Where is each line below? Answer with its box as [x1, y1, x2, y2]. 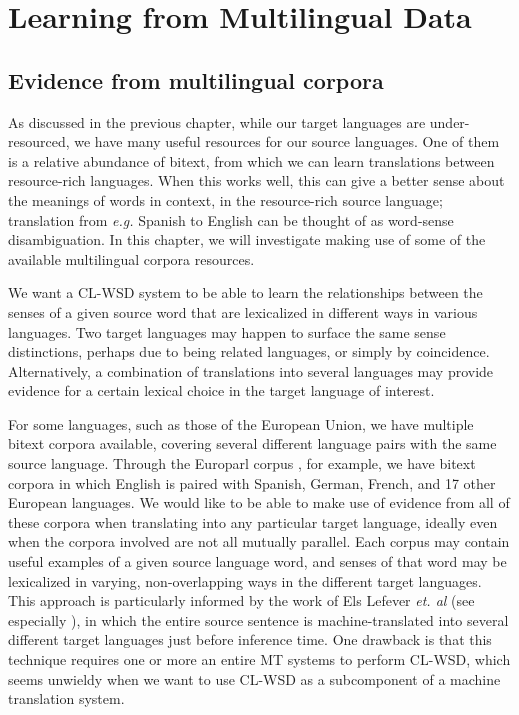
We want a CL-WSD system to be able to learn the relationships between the [8, 282, 483, 303]
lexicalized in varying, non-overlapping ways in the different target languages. [8, 570, 482, 591]
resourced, [8, 131, 70, 152]
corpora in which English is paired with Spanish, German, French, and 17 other [8, 472, 496, 493]
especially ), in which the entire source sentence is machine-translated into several [8, 609, 509, 630]
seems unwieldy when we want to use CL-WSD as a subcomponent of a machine [8, 668, 501, 689]
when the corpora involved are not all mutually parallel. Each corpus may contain [8, 531, 510, 552]
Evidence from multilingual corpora [8, 64, 384, 95]
